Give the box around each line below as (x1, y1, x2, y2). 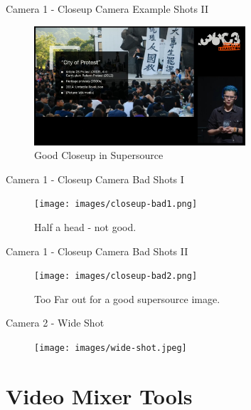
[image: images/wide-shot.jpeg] (34, 343, 187, 353)
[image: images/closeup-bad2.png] (34, 271, 198, 282)
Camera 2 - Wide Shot (6, 315, 105, 330)
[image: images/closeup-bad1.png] (34, 199, 198, 210)
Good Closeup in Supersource (34, 148, 164, 163)
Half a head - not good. (34, 219, 137, 234)
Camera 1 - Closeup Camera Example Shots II (6, 1, 209, 16)
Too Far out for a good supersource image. (34, 291, 220, 306)
